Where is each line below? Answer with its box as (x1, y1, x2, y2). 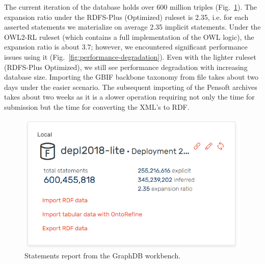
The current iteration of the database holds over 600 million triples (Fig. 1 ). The (4, 2, 257, 12)
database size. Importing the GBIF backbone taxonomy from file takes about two (4, 71, 258, 82)
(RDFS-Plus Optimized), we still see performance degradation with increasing (4, 61, 248, 72)
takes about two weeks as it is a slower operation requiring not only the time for (4, 91, 255, 102)
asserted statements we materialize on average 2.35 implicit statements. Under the (4, 21, 261, 32)
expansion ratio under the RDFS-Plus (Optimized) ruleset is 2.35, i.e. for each (4, 11, 249, 22)
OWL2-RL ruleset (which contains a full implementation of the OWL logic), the (4, 31, 254, 42)
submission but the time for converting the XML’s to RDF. (4, 101, 190, 112)
